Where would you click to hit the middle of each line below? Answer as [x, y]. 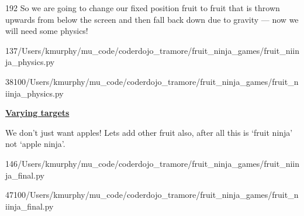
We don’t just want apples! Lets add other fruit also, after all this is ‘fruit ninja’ [149, 132]
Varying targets [37, 113]
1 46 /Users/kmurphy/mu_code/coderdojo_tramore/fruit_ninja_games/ [135, 163]
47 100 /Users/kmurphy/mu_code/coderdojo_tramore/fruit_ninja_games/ [139, 195]
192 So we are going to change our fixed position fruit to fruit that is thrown [143, 8]
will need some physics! [47, 31]
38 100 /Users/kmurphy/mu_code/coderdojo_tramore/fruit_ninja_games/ [139, 81]
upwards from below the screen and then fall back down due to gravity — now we [152, 19]
